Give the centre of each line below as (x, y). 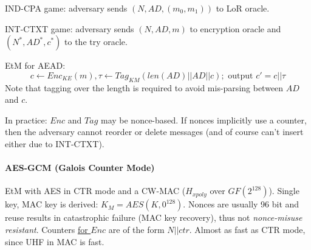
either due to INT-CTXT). (55, 143)
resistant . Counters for (46, 229)
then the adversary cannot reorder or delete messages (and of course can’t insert (154, 132)
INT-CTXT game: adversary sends (70, 28)
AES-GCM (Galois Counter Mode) (80, 168)
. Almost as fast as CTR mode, (247, 229)
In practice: (26, 120)
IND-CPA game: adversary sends (66, 8)
